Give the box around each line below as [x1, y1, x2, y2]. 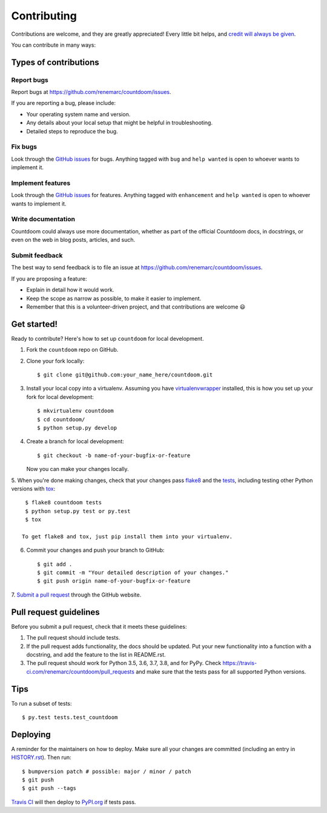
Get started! [11, 319, 58, 329]
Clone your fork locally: [26, 357, 85, 364]
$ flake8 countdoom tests [25, 499, 102, 506]
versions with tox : [11, 485, 56, 492]
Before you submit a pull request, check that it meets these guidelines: [11, 623, 187, 630]
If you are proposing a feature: [11, 275, 87, 282]
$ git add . [37, 561, 73, 567]
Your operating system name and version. [26, 110, 131, 118]
